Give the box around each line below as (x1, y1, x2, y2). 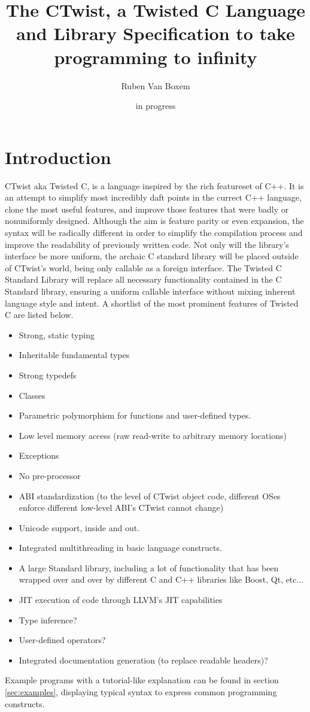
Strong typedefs (19, 368, 77, 381)
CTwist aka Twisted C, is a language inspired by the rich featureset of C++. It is (5, 179, 304, 192)
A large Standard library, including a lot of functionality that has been (19, 561, 279, 574)
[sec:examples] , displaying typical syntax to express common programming (5, 686, 277, 698)
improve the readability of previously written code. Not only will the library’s (5, 238, 289, 250)
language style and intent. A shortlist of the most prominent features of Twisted (5, 296, 299, 309)
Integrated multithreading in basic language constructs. (19, 541, 222, 554)
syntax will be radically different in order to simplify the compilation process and (5, 226, 303, 238)
